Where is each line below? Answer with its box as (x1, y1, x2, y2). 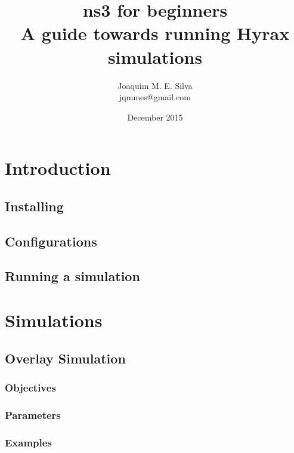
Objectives (5, 380, 56, 395)
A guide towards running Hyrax (20, 21, 290, 45)
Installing (5, 196, 64, 215)
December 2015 (127, 110, 183, 123)
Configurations (5, 232, 97, 250)
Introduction (5, 156, 111, 180)
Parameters (5, 407, 61, 422)
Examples (5, 434, 52, 449)
